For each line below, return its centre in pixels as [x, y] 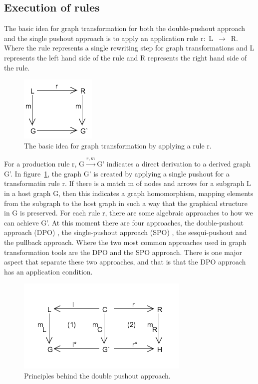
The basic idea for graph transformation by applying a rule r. [118, 145]
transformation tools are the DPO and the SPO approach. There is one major [123, 252]
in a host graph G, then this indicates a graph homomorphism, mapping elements [129, 193]
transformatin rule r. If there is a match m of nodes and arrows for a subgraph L [128, 183]
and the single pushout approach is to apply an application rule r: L [109, 38]
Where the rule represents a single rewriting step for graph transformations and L [129, 48]
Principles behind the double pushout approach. [97, 375]
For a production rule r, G [44, 164]
